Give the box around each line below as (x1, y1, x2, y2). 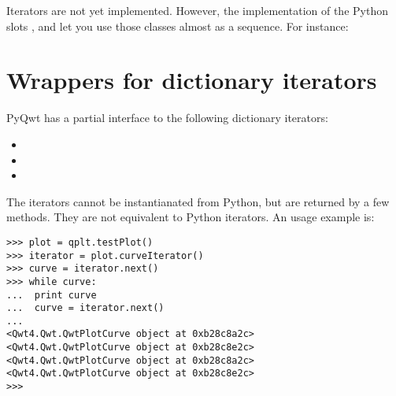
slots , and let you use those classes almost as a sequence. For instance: (6, 17, 349, 34)
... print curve (6, 289, 97, 301)
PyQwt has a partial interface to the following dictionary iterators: (6, 109, 328, 126)
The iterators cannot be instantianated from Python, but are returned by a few (6, 193, 390, 209)
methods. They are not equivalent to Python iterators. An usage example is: (6, 209, 375, 225)
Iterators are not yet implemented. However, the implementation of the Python (6, 2, 388, 18)
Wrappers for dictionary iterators (6, 64, 377, 96)
